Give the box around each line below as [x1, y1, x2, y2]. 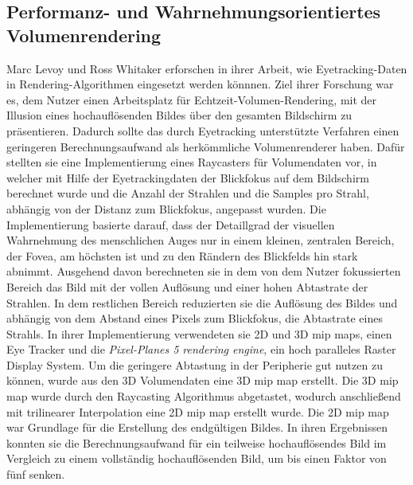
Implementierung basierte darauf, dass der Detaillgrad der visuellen [6, 216, 335, 233]
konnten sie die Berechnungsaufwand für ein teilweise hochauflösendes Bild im [6, 434, 387, 451]
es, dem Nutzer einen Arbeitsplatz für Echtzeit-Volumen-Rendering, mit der [6, 91, 377, 108]
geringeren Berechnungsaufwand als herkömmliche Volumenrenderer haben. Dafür [6, 138, 405, 154]
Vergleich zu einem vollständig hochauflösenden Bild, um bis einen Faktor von [6, 450, 387, 467]
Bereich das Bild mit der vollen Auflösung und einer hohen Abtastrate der [6, 278, 368, 295]
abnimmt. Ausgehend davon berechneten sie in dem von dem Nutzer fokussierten [6, 263, 401, 280]
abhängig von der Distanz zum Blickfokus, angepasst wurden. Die [6, 200, 326, 217]
